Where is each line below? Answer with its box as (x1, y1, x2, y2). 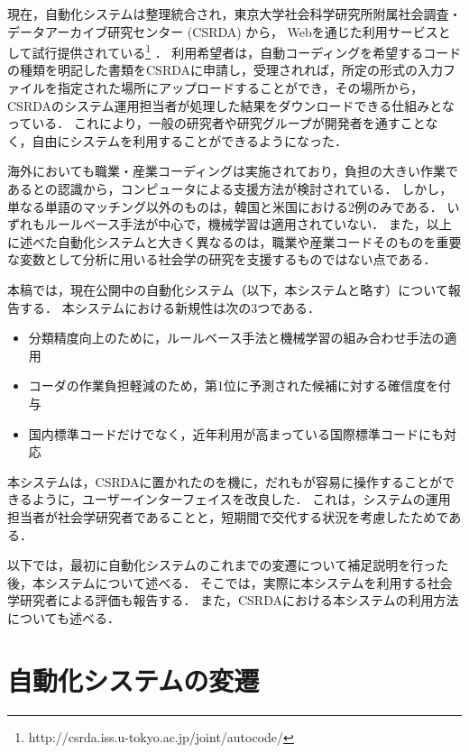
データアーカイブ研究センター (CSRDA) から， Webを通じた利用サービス (7, 22, 438, 41)
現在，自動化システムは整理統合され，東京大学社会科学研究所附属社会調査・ (7, 5, 462, 23)
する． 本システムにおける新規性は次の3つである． (19, 298, 321, 317)
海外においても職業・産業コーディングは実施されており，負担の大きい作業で (7, 161, 459, 180)
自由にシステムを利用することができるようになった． (32, 131, 347, 150)
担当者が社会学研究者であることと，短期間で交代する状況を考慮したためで (7, 507, 449, 526)
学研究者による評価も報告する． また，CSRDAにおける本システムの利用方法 (7, 591, 459, 610)
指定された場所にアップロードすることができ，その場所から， (57, 78, 424, 97)
